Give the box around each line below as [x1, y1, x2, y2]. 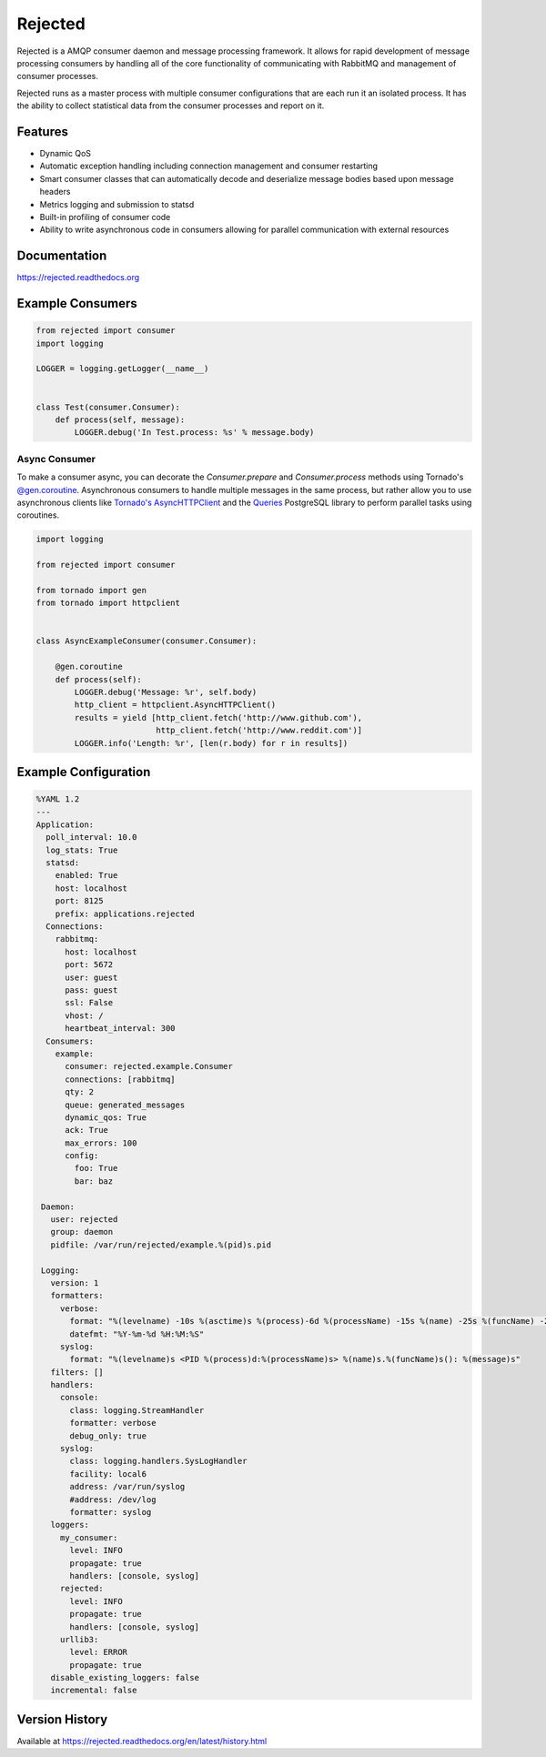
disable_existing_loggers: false [50, 1672, 200, 1683]
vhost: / [65, 1010, 104, 1021]
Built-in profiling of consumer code [39, 211, 171, 222]
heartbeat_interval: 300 [65, 1024, 177, 1034]
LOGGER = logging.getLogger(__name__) [35, 364, 209, 374]
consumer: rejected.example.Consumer [65, 1061, 234, 1072]
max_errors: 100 [65, 1137, 137, 1148]
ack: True [65, 1125, 109, 1136]
